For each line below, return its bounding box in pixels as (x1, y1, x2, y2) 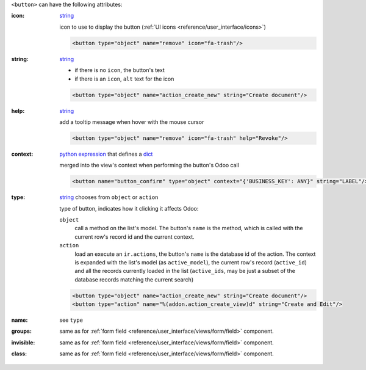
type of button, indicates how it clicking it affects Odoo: (59, 205, 199, 212)
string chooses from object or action (59, 194, 159, 201)
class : (11, 350, 27, 357)
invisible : (11, 339, 35, 346)
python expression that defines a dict (59, 150, 153, 158)
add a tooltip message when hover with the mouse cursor (59, 118, 204, 125)
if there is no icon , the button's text (74, 67, 165, 74)
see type (59, 316, 84, 324)
